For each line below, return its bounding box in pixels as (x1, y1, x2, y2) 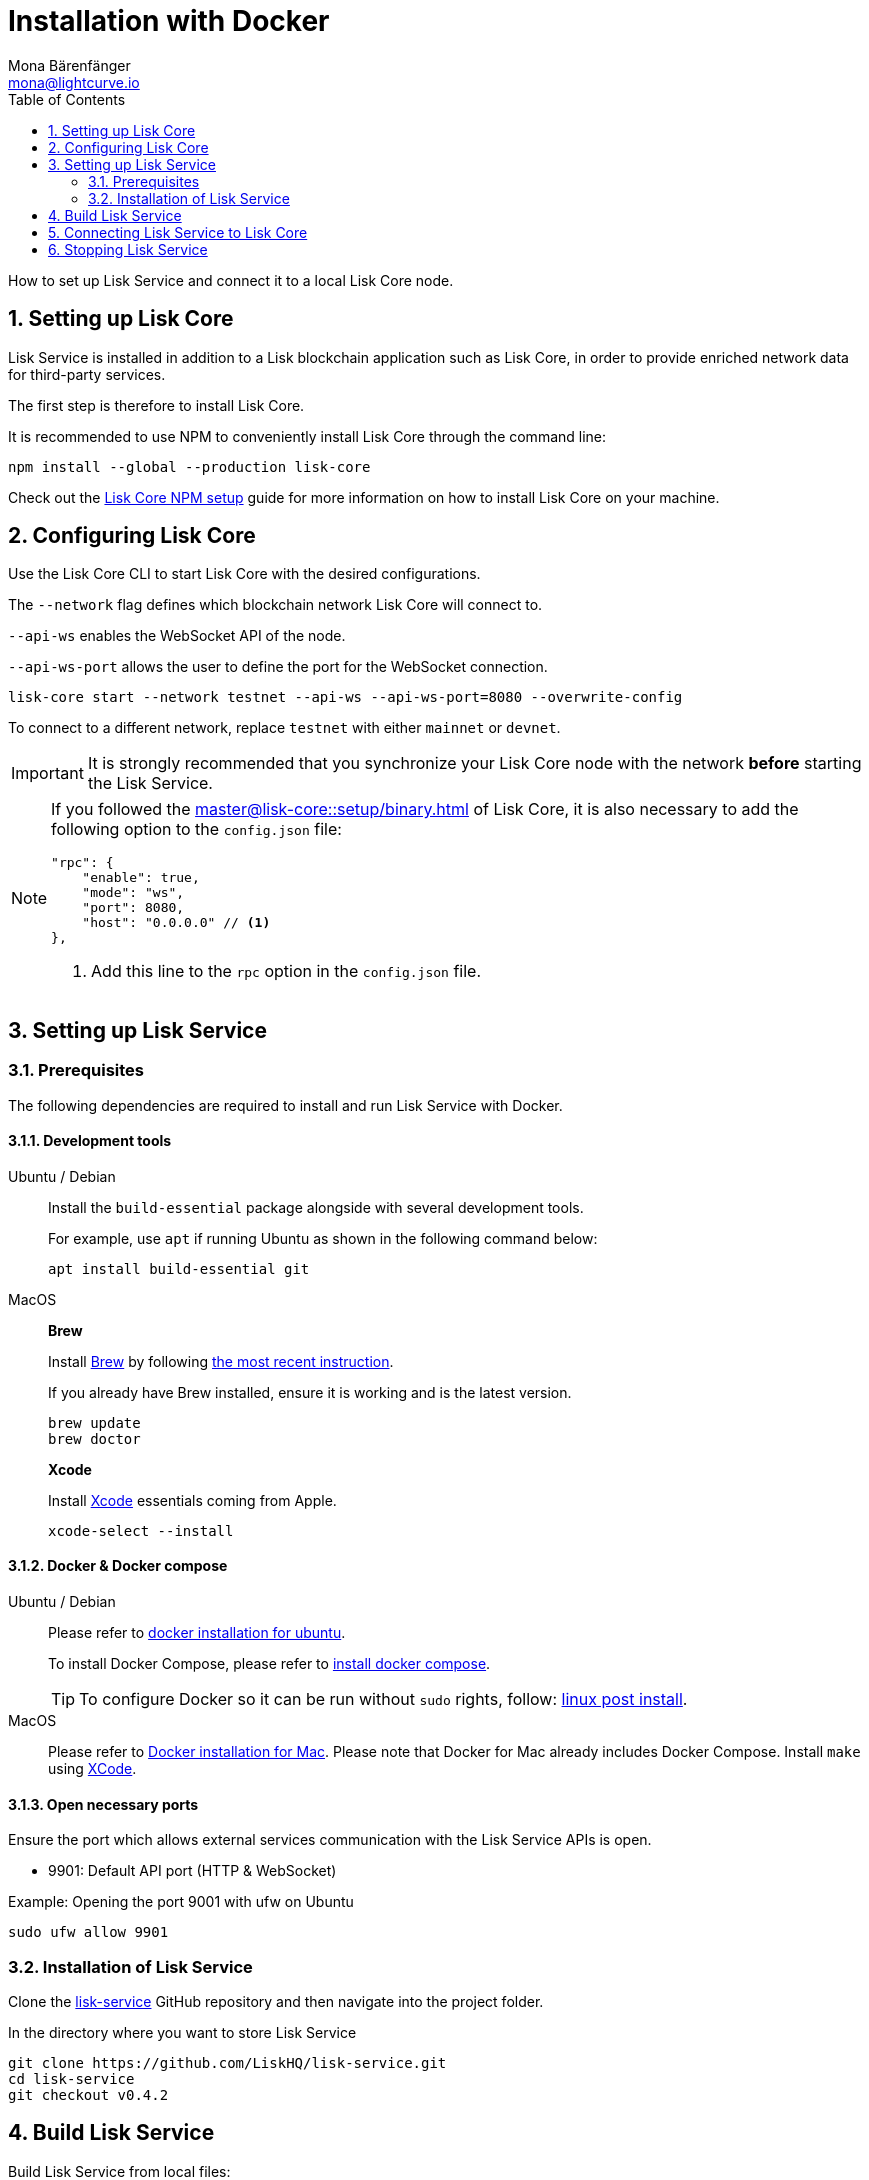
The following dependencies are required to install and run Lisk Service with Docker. (8, 1096, 563, 1114)
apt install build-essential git (48, 1260, 310, 1277)
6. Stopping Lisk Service (48, 240, 208, 258)
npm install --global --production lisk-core (8, 458, 371, 475)
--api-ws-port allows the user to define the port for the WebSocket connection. (8, 658, 548, 676)
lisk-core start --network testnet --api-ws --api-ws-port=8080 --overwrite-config (8, 689, 683, 706)
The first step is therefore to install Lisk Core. (8, 396, 305, 414)
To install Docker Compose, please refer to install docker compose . (48, 1655, 491, 1673)
